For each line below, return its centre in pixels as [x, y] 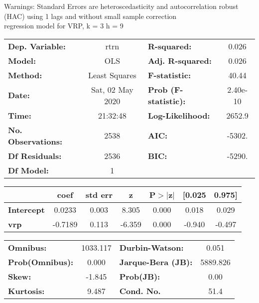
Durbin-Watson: [151, 247]
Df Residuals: [35, 155]
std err [99, 194]
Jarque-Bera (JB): [156, 262]
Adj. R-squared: [180, 60]
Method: [25, 75]
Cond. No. [140, 291]
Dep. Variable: [37, 46]
